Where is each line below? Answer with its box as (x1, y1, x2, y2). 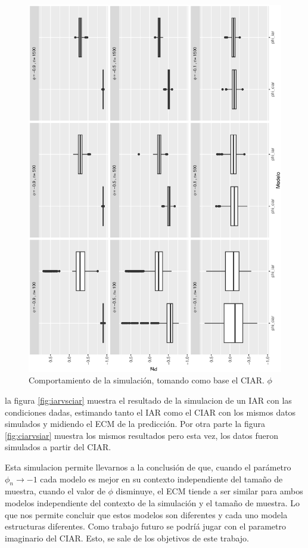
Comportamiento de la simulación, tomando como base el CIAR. (29, 374, 265, 386)
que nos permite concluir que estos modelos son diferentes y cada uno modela (5, 508, 288, 521)
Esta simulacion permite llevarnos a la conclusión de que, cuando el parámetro (5, 461, 291, 473)
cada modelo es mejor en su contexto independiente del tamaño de (40, 472, 283, 485)
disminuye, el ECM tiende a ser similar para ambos (116, 485, 303, 497)
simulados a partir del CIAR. (5, 441, 111, 453)
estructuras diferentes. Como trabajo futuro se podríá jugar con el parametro (5, 520, 287, 532)
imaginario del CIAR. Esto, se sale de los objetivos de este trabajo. (5, 531, 250, 544)
